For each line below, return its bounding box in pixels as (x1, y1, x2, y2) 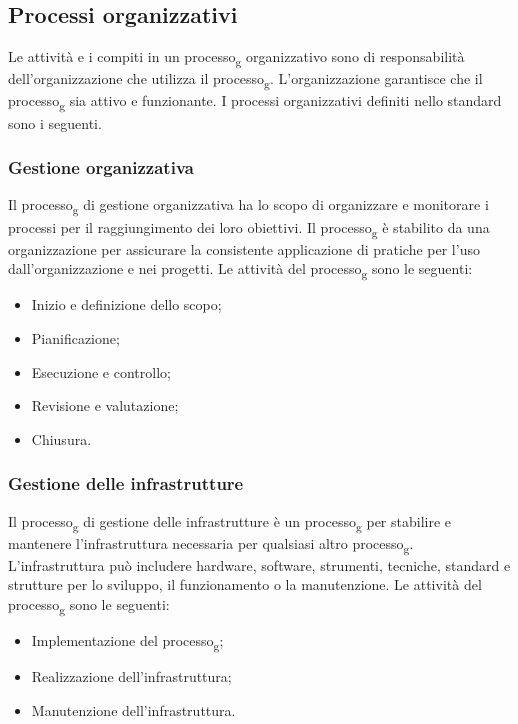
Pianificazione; (31, 327, 120, 348)
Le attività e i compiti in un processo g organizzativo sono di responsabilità (8, 46, 465, 69)
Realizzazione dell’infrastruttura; (31, 666, 232, 687)
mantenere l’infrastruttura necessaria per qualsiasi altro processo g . (8, 532, 414, 556)
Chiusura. (31, 428, 92, 449)
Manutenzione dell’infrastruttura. (31, 699, 236, 720)
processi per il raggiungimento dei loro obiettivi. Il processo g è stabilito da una (8, 216, 490, 240)
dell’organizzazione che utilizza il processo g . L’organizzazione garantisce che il (8, 68, 483, 92)
